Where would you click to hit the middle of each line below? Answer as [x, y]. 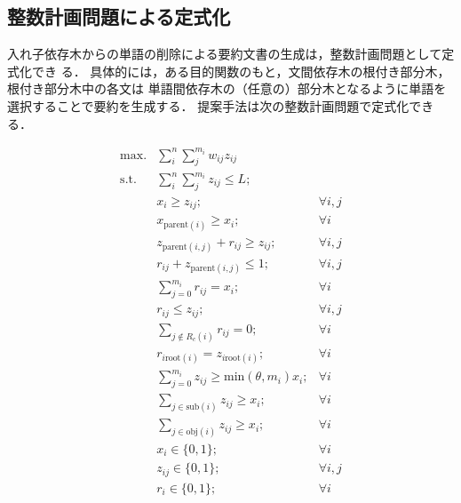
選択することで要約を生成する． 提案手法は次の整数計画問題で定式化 [208, 105]
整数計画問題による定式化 [119, 16]
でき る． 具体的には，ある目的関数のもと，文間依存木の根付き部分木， [241, 71]
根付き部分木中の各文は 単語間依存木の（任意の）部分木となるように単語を [227, 88]
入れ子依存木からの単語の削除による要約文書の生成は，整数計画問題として [225, 54]
